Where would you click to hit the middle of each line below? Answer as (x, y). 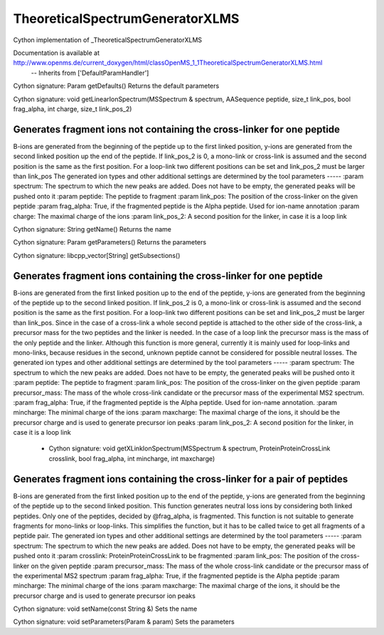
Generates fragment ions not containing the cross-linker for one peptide (177, 129)
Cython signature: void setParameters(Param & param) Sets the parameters (124, 622)
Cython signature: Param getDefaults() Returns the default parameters (116, 86)
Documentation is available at (56, 53)
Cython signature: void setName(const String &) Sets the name (105, 609)
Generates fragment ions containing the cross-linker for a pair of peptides (181, 479)
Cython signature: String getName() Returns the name (92, 229)
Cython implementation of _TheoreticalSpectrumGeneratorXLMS (108, 40)
